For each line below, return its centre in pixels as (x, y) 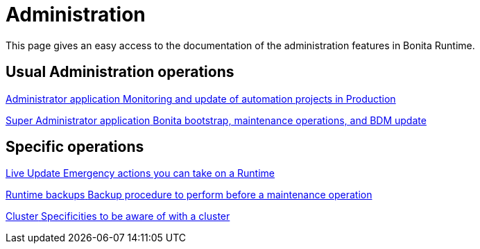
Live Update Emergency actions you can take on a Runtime (140, 173)
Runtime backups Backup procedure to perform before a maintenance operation (189, 195)
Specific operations (75, 147)
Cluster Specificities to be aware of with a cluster (118, 216)
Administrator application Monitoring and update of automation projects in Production (201, 98)
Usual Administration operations (120, 72)
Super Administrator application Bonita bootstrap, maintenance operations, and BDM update (216, 120)
